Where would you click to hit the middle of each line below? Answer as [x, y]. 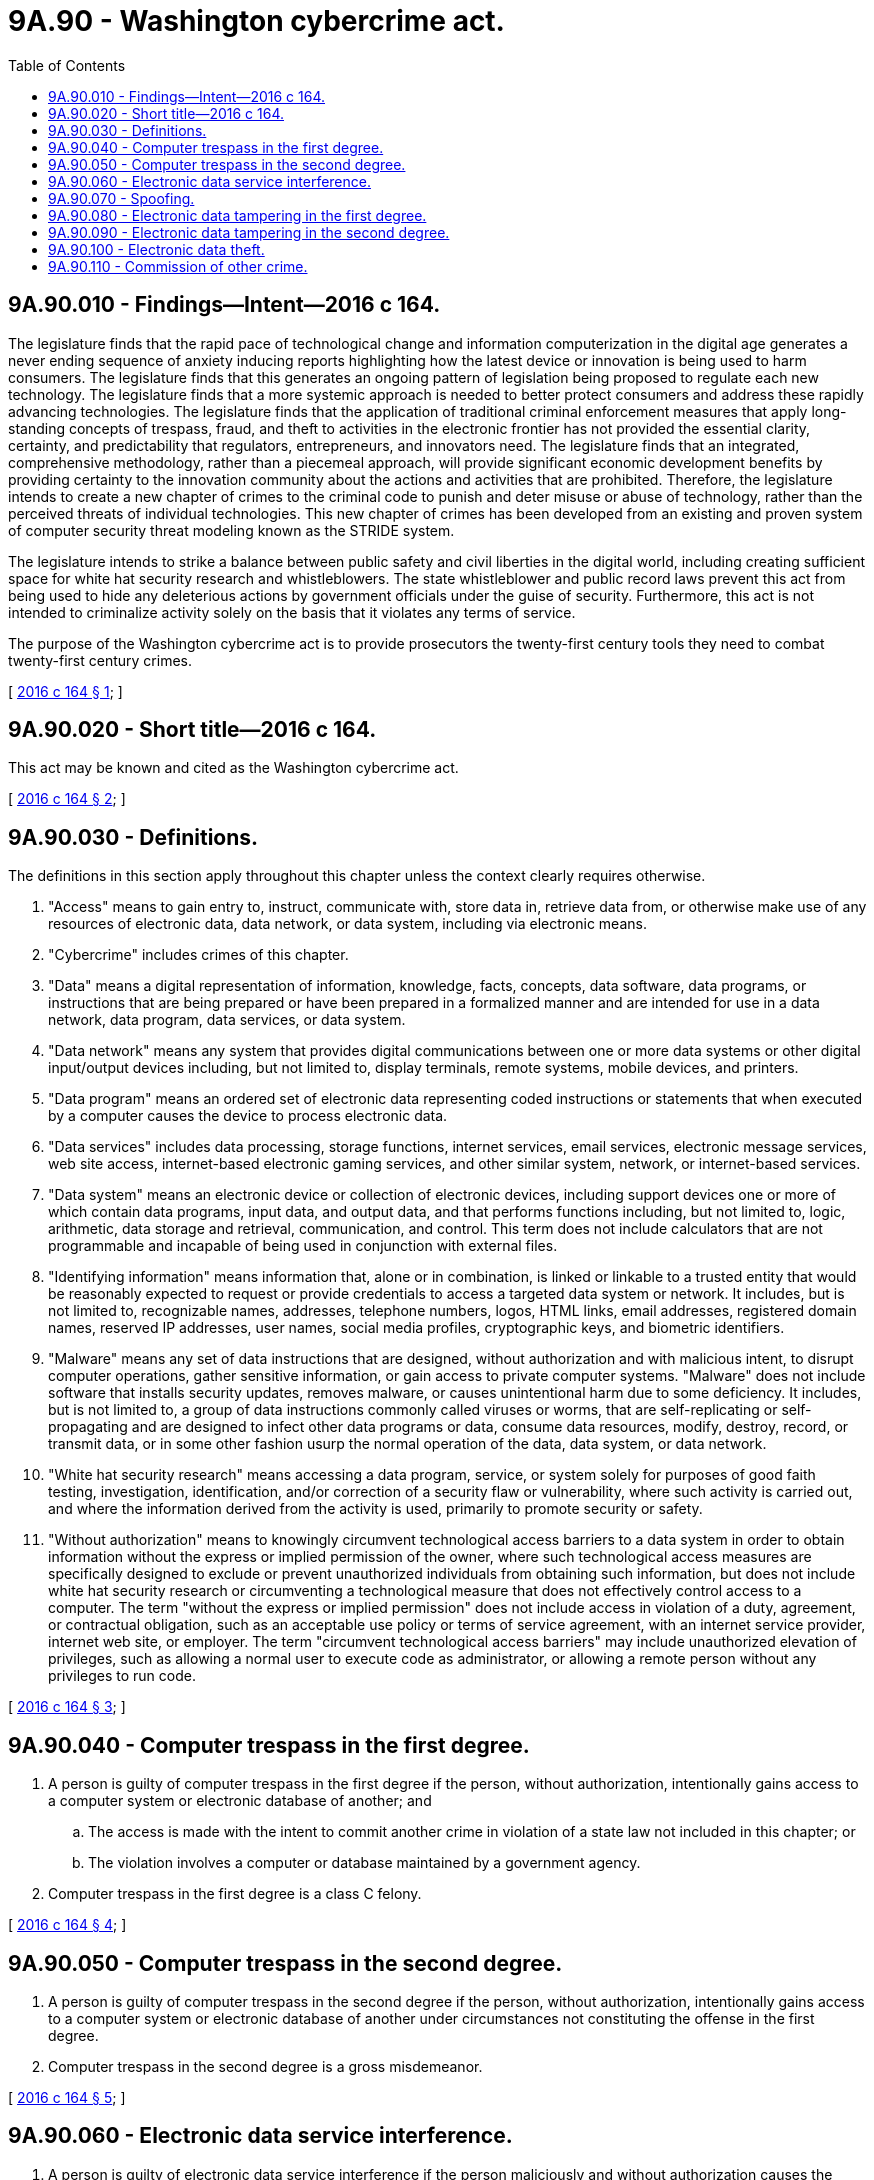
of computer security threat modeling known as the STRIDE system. [231, 530]
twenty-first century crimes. [100, 660]
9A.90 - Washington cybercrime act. [256, 21]
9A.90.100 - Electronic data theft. [156, 249]
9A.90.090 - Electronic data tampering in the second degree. [249, 232]
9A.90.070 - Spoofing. [121, 198]
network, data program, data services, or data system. [227, 1020]
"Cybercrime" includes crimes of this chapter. [198, 955]
